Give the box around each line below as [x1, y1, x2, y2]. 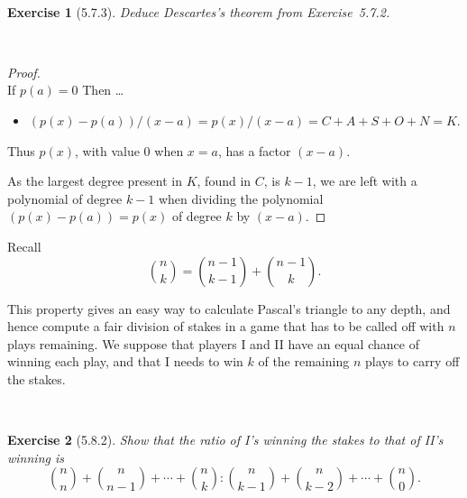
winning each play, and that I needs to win [7, 352, 243, 371]
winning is [7, 447, 64, 466]
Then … [82, 80, 124, 99]
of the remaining [258, 352, 350, 371]
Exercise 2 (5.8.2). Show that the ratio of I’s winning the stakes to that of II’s [7, 430, 444, 449]
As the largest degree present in [7, 171, 182, 190]
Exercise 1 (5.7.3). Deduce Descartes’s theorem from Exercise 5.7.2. [7, 2, 390, 21]
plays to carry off [364, 352, 460, 371]
